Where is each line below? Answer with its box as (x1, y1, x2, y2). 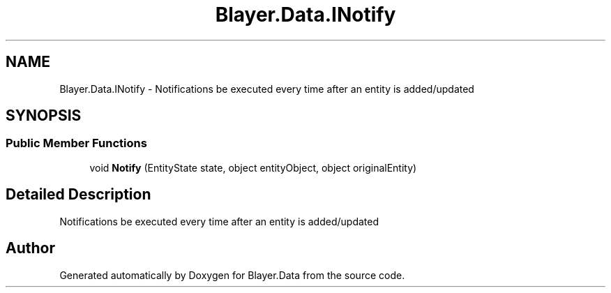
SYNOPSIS (6, 107, 82, 125)
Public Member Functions (6, 136, 147, 151)
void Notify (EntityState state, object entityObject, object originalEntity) (89, 161, 417, 174)
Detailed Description (6, 186, 151, 204)
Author (6, 239, 55, 257)
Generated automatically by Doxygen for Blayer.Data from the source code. (59, 269, 405, 281)
